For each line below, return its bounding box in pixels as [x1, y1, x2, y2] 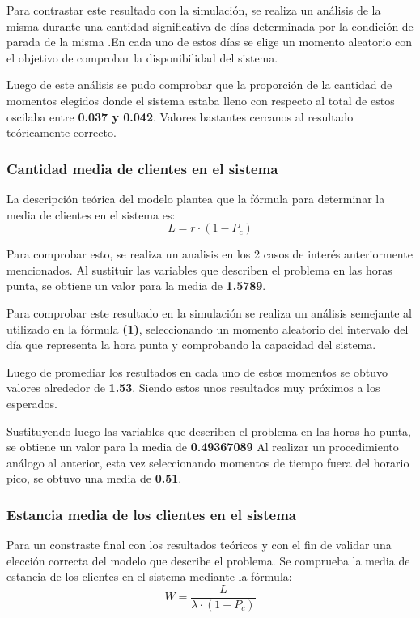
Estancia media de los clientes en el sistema [6, 504, 296, 524]
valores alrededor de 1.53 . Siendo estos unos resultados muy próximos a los [6, 379, 380, 396]
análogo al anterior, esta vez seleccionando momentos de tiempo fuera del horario [6, 454, 409, 471]
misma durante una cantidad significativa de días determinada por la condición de [6, 17, 414, 34]
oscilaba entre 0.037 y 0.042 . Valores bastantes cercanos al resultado [6, 108, 354, 125]
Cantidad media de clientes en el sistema [6, 158, 278, 178]
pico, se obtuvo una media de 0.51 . [6, 470, 182, 487]
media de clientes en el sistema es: [6, 206, 176, 223]
